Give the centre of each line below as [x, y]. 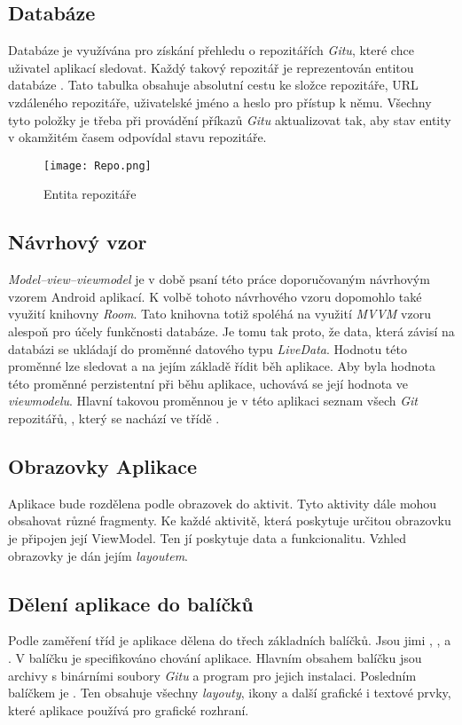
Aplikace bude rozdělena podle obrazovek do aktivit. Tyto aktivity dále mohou [223, 503]
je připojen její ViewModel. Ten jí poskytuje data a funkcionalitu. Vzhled [207, 537]
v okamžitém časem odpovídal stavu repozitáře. [137, 137]
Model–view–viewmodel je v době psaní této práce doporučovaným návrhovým [219, 279]
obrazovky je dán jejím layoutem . [98, 555]
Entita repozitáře [90, 194]
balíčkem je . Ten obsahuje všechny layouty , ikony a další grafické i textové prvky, [230, 693]
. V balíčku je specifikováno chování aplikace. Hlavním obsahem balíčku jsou [215, 657]
